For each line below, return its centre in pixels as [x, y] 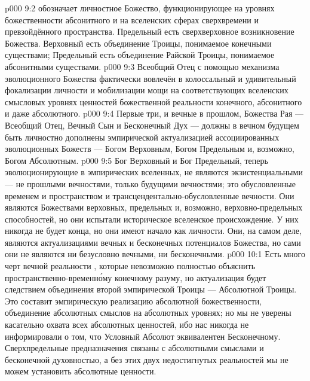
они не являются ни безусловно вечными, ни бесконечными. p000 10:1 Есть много [155, 254]
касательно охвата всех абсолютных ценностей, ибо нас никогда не [127, 324]
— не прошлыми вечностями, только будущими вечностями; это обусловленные [150, 183]
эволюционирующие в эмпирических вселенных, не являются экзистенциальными [154, 172]
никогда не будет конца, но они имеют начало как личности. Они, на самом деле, [153, 231]
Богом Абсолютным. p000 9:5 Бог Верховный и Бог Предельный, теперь [136, 160]
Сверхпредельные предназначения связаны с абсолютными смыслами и [134, 348]
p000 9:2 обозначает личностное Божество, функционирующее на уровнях [140, 8]
